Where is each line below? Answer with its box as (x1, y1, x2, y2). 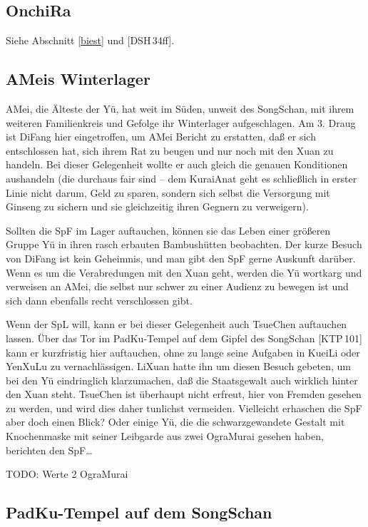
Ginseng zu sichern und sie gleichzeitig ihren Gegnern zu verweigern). (6, 199, 309, 214)
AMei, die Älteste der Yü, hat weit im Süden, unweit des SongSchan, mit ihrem (6, 101, 354, 116)
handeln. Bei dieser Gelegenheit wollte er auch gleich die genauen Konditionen (6, 157, 348, 172)
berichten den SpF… (6, 442, 93, 457)
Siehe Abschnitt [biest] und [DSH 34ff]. (6, 33, 175, 48)
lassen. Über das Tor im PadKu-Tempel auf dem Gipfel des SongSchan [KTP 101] (6, 330, 362, 345)
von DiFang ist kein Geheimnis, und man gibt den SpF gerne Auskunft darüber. (6, 250, 356, 265)
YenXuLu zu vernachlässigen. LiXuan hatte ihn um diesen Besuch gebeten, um (6, 359, 351, 374)
